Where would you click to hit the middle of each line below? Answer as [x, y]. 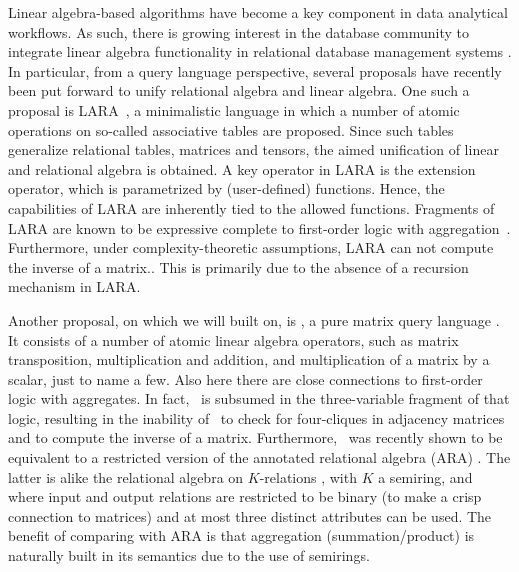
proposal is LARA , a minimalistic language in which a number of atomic [234, 109]
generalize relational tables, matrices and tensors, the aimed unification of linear [253, 149]
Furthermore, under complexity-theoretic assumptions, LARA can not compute [251, 247]
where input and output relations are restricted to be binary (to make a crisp [245, 496]
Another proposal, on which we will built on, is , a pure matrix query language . [254, 319]
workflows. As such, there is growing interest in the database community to [239, 31]
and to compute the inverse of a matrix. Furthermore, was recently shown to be [255, 437]
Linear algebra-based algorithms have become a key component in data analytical [258, 12]
